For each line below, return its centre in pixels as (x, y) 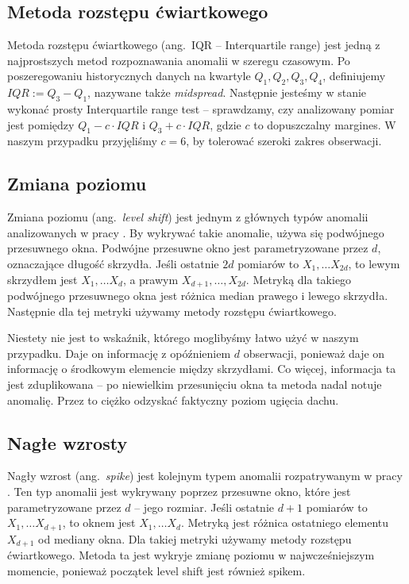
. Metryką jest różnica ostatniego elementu (285, 523)
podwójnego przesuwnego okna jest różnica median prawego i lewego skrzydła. (198, 295)
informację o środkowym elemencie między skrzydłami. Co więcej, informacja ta (202, 369)
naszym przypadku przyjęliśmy (82, 141)
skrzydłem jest (42, 279)
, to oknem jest (99, 523)
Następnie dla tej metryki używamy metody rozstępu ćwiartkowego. (172, 311)
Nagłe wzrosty (68, 442)
